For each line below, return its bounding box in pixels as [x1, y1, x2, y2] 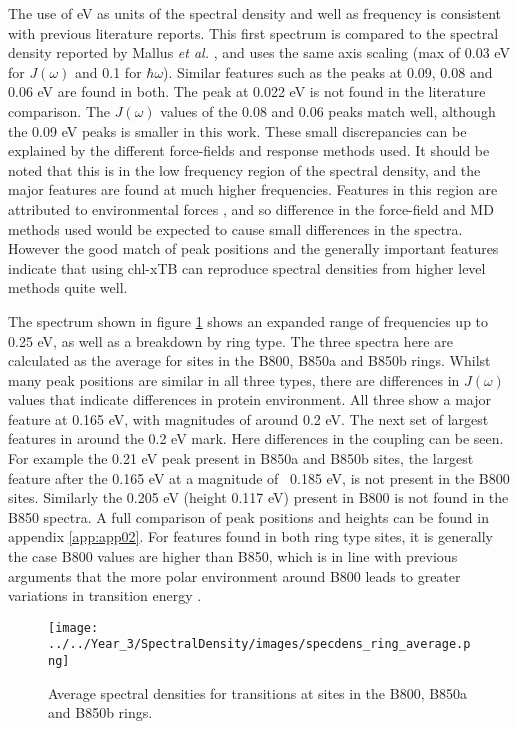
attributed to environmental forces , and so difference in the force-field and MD [8, 198, 494, 219]
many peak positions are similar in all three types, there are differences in [8, 369, 460, 390]
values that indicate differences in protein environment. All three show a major [8, 389, 492, 410]
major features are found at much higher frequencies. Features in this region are [8, 179, 498, 200]
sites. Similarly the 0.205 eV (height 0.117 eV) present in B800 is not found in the [8, 487, 509, 508]
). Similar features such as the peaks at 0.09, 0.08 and [163, 61, 493, 82]
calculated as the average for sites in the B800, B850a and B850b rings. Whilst [8, 350, 491, 371]
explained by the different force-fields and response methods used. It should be [8, 140, 490, 161]
